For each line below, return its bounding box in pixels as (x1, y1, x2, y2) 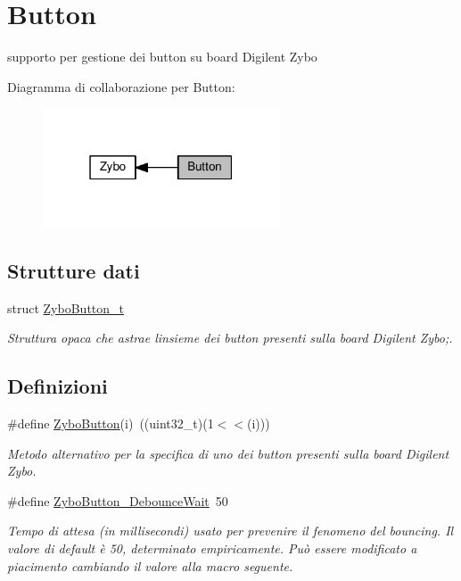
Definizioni (7, 372, 108, 400)
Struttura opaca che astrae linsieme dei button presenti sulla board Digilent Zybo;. (7, 328, 453, 347)
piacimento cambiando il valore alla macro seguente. (7, 556, 293, 575)
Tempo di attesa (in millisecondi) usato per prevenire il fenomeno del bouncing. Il (7, 521, 454, 540)
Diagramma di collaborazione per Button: (7, 77, 235, 95)
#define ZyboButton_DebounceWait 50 (7, 491, 228, 510)
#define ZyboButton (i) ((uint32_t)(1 (7, 414, 214, 433)
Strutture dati (7, 256, 140, 284)
